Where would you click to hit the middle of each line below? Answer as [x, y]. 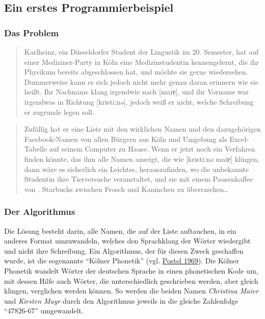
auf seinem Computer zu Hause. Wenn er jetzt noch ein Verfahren [152, 149]
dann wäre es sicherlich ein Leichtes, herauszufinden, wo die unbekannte [136, 169]
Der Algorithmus [40, 212]
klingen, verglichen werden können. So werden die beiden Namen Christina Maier [131, 291]
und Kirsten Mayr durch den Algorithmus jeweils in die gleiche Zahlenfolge [121, 300]
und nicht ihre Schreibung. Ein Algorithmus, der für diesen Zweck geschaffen [124, 250]
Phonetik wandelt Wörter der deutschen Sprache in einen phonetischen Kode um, [131, 270]
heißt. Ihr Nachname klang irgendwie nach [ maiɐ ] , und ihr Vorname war [137, 92]
